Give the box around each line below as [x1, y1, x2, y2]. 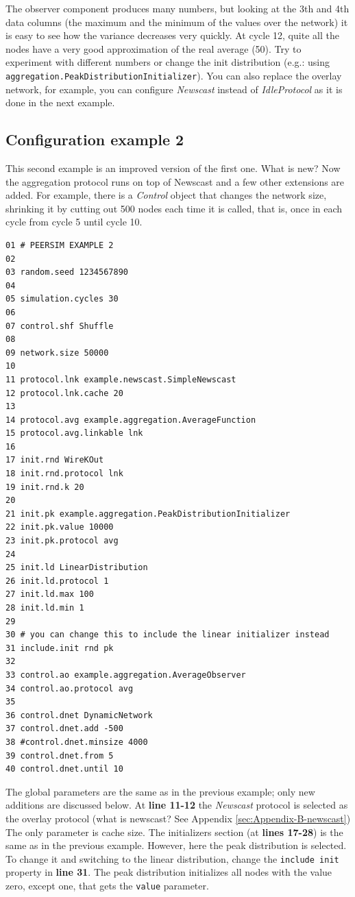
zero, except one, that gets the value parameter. [5, 878, 209, 892]
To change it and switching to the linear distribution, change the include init [5, 851, 339, 865]
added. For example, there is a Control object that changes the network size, [5, 188, 327, 202]
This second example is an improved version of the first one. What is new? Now [5, 161, 341, 175]
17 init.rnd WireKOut [5, 455, 104, 465]
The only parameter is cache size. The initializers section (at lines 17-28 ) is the [5, 824, 343, 839]
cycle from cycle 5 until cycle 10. [5, 214, 143, 229]
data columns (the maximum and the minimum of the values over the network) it [5, 14, 348, 29]
